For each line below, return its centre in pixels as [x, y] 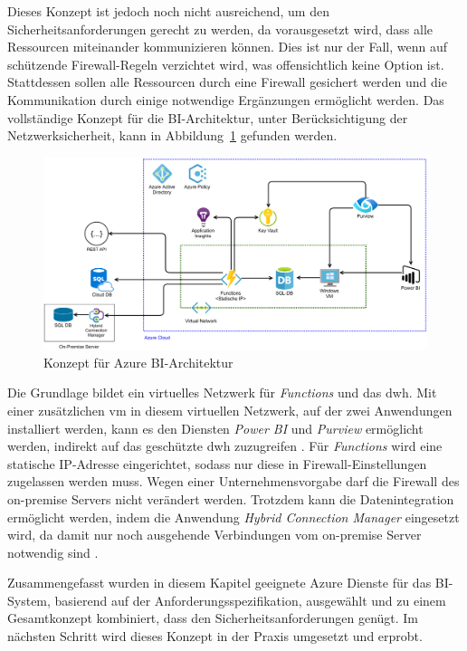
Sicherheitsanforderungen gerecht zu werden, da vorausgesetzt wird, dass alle [220, 29]
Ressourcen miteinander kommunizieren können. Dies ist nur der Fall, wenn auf [228, 47]
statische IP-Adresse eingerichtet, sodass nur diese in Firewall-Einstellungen [217, 463]
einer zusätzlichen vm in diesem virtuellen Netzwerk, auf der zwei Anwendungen [230, 410]
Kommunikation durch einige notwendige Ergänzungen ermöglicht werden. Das [226, 99]
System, [29, 600]
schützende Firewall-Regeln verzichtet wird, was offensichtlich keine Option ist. [226, 64]
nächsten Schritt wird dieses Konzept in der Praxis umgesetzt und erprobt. [215, 636]
